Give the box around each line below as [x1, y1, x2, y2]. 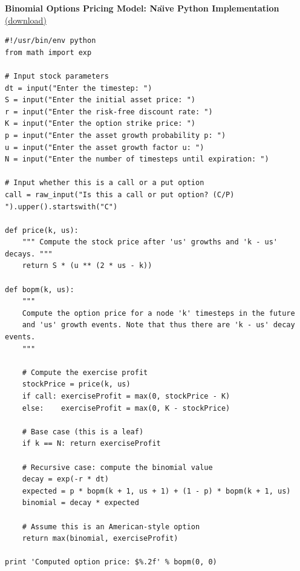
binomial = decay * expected [22, 498, 139, 507]
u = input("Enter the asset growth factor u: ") [5, 143, 204, 152]
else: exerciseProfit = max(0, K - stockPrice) [22, 403, 230, 413]
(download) [5, 13, 47, 26]
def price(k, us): [5, 226, 79, 235]
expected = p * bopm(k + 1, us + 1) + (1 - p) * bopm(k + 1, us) [22, 486, 291, 495]
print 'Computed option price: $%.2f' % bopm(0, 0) [5, 558, 217, 567]
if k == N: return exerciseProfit [22, 439, 161, 448]
